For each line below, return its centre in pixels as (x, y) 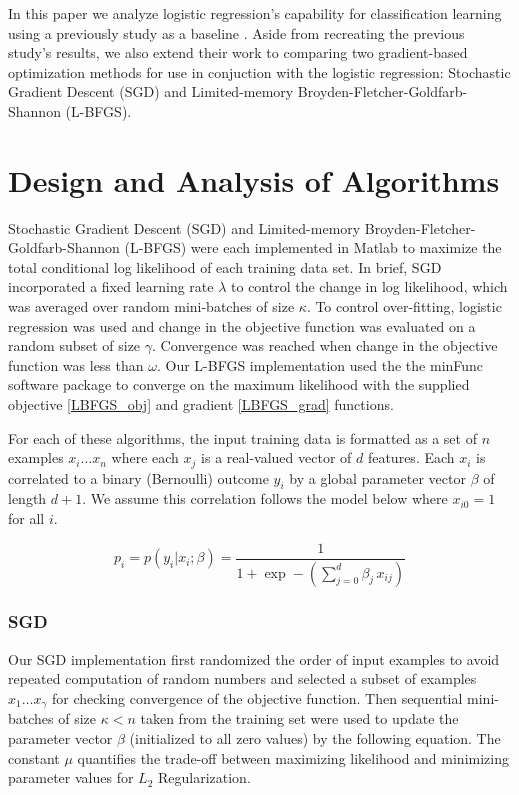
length (27, 498)
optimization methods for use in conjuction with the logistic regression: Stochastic (259, 71)
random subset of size (74, 345)
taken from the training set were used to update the (299, 718)
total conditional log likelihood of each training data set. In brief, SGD (225, 266)
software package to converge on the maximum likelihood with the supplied (239, 384)
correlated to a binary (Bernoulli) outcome (138, 477)
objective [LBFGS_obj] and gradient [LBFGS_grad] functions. (201, 404)
